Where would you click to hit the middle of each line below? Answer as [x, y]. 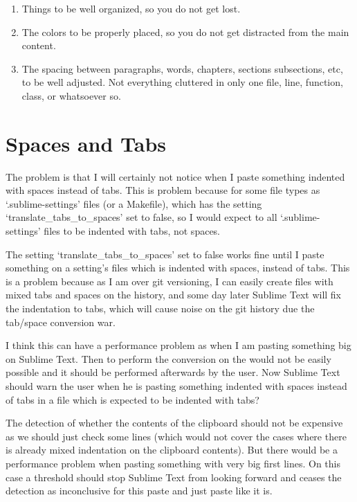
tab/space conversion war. [61, 322]
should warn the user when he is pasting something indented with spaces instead [176, 386]
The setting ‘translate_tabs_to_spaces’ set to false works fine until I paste [165, 254]
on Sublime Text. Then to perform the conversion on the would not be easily [168, 358]
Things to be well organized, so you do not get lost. [131, 8]
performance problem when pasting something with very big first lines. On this [173, 463]
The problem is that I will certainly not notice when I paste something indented [175, 176]
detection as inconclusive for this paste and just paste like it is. [139, 491]
